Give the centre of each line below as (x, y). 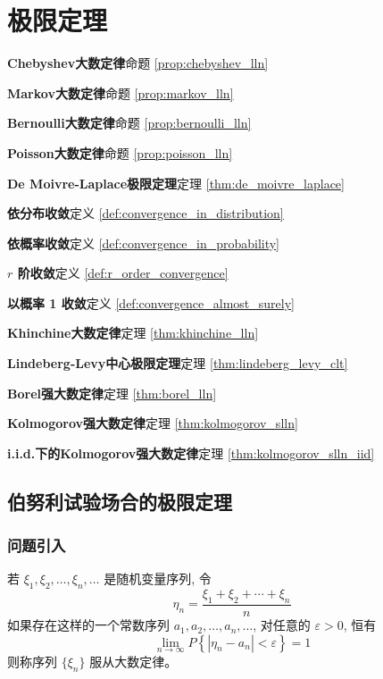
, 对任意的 (282, 625)
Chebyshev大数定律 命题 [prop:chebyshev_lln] (138, 63)
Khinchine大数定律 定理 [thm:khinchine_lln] (133, 333)
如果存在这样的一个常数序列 (88, 625)
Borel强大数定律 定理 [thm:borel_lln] (112, 393)
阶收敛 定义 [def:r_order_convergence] (123, 273)
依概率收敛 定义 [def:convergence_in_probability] (144, 243)
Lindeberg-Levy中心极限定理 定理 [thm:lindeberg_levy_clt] (178, 363)
